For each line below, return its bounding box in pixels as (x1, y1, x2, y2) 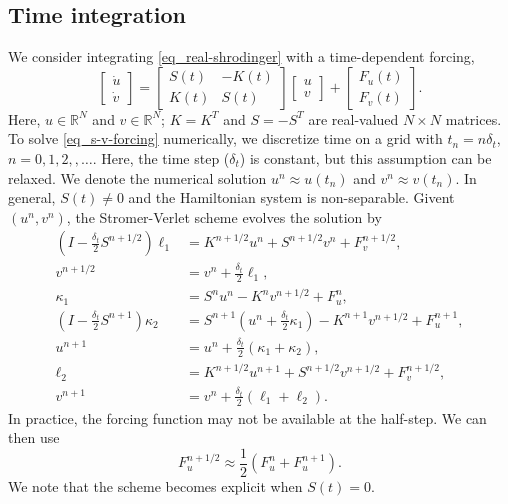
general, (8, 187, 56, 208)
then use (8, 427, 60, 448)
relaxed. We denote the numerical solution (8, 167, 267, 188)
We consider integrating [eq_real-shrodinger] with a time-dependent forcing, (8, 46, 475, 67)
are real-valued (308, 108, 399, 129)
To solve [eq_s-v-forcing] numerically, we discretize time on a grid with (8, 128, 443, 149)
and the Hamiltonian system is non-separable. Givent (128, 187, 455, 208)
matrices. (445, 108, 502, 129)
